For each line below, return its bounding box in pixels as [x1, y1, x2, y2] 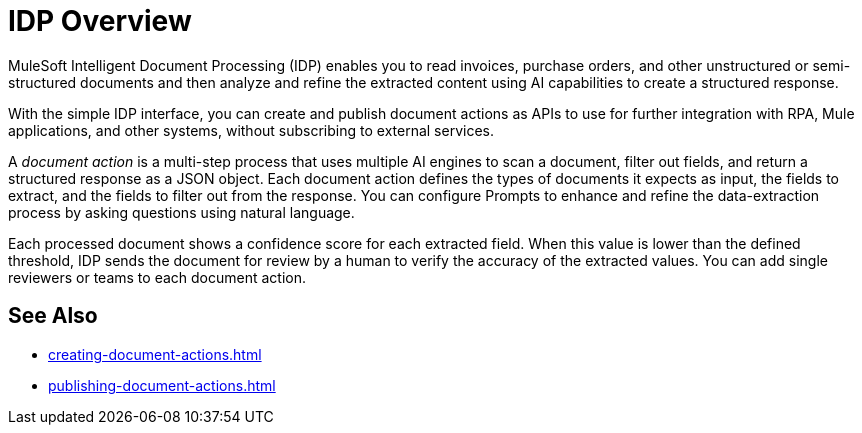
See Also [8, 303, 98, 329]
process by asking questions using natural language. [8, 203, 355, 221]
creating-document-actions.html [48, 345, 262, 363]
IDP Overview [8, 4, 192, 38]
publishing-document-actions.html [48, 376, 276, 394]
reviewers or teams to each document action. [8, 268, 306, 286]
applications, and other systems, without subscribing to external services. [8, 121, 494, 139]
